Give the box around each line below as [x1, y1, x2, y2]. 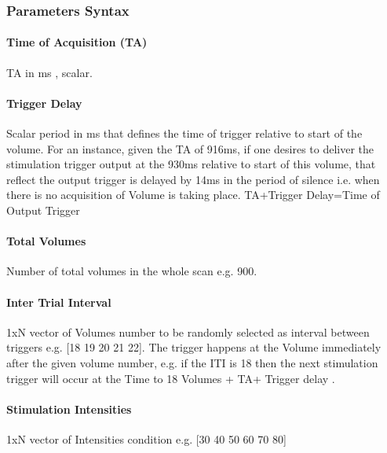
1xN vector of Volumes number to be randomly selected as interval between [6, 323, 370, 340]
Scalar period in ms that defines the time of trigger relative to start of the [6, 125, 363, 142]
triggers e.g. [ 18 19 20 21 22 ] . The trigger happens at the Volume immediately [6, 339, 382, 355]
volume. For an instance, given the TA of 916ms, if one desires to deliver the [6, 140, 374, 157]
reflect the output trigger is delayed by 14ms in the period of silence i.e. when [6, 171, 380, 187]
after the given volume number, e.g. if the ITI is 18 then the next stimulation [6, 354, 378, 370]
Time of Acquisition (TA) [6, 34, 148, 50]
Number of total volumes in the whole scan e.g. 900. [6, 263, 257, 279]
